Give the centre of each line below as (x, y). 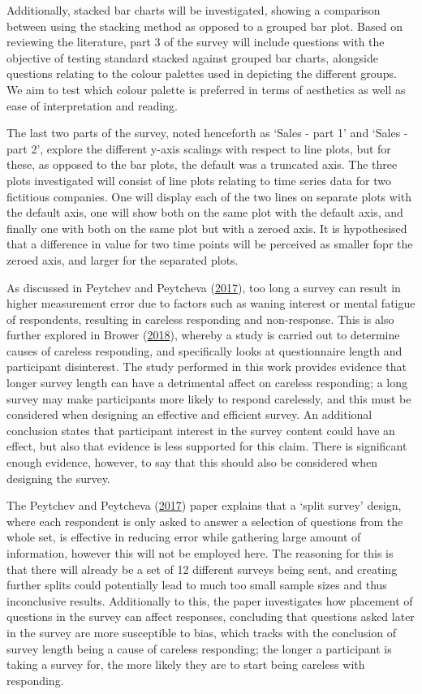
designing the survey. (58, 478)
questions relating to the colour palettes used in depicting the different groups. (202, 73)
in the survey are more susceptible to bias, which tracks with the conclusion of (202, 632)
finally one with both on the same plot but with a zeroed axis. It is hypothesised (207, 228)
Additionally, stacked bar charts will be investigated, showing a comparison (194, 10)
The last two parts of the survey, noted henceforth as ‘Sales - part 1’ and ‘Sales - (207, 133)
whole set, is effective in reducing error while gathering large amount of (184, 537)
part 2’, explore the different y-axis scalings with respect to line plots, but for (199, 148)
